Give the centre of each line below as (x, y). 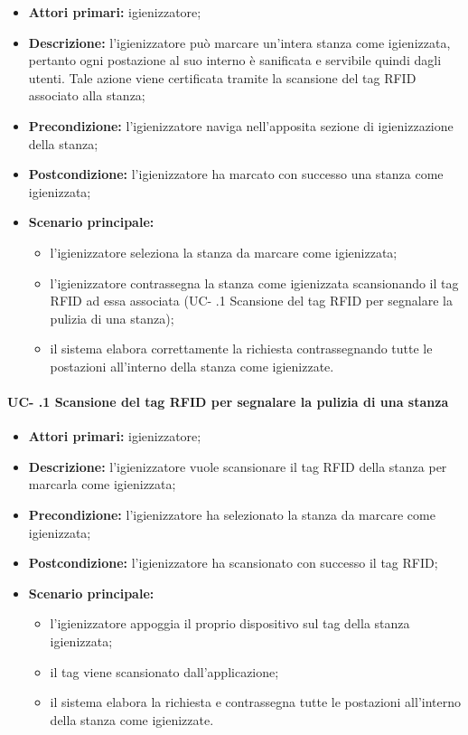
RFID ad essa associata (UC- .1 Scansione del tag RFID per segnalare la (251, 301)
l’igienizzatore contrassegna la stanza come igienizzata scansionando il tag (254, 283)
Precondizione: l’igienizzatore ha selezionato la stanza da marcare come (232, 515)
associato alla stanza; (87, 95)
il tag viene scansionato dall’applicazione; (164, 671)
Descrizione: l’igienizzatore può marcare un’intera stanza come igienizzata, (239, 42)
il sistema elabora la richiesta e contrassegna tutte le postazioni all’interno (256, 702)
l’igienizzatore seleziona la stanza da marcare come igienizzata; (224, 252)
